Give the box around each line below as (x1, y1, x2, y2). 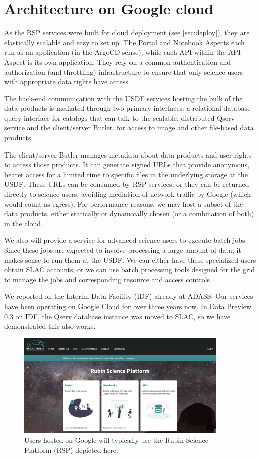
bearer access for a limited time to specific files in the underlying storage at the (4, 169, 248, 179)
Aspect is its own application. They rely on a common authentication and (4, 56, 231, 67)
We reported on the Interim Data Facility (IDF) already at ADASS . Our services (4, 291, 253, 301)
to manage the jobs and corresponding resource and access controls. (4, 274, 212, 284)
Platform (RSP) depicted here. (24, 444, 118, 455)
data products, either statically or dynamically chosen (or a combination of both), (4, 208, 256, 219)
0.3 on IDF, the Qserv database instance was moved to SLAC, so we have (4, 311, 231, 321)
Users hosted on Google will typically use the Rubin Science (24, 435, 208, 445)
